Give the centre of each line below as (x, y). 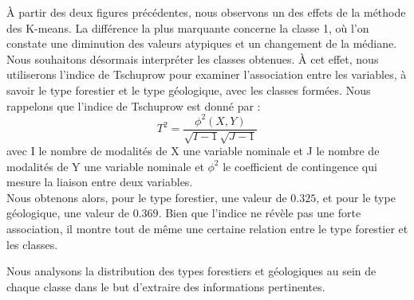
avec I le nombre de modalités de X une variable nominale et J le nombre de (193, 151)
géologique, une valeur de (68, 213)
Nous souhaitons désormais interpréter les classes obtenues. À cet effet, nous (193, 58)
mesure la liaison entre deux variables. (100, 182)
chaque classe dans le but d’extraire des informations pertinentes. (166, 286)
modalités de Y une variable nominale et (105, 166)
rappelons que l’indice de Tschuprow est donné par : (134, 105)
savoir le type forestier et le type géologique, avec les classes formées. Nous (189, 90)
